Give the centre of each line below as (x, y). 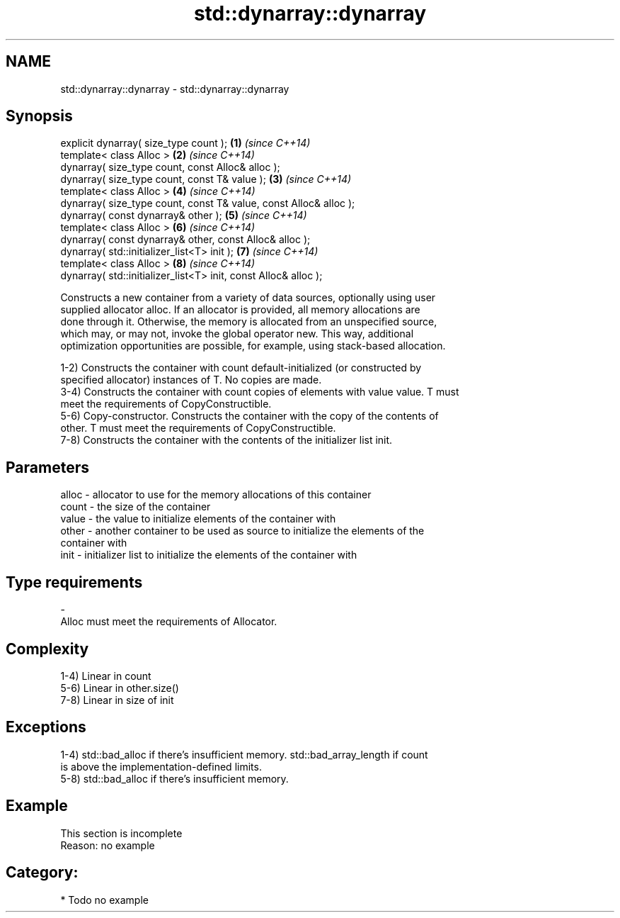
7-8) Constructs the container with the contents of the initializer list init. (226, 440)
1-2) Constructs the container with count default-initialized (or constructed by (241, 368)
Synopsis (39, 116)
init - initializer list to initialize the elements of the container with (209, 555)
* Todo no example (104, 900)
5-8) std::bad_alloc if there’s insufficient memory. (174, 778)
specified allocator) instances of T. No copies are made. (191, 380)
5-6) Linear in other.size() (120, 688)
